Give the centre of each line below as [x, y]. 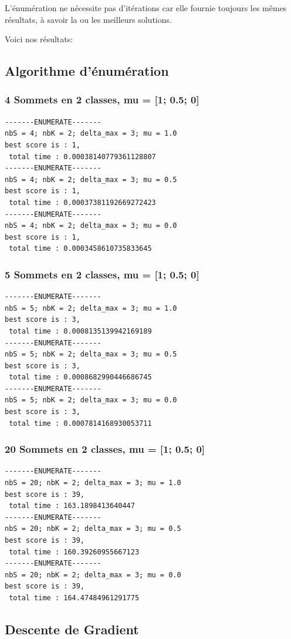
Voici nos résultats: [39, 39]
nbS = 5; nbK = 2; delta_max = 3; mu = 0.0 [91, 400]
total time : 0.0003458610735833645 [80, 249]
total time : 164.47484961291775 [74, 598]
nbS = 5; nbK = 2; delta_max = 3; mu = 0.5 [91, 354]
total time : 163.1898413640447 [72, 506]
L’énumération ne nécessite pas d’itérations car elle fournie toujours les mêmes [146, 8]
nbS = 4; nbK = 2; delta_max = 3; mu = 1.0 [91, 134]
